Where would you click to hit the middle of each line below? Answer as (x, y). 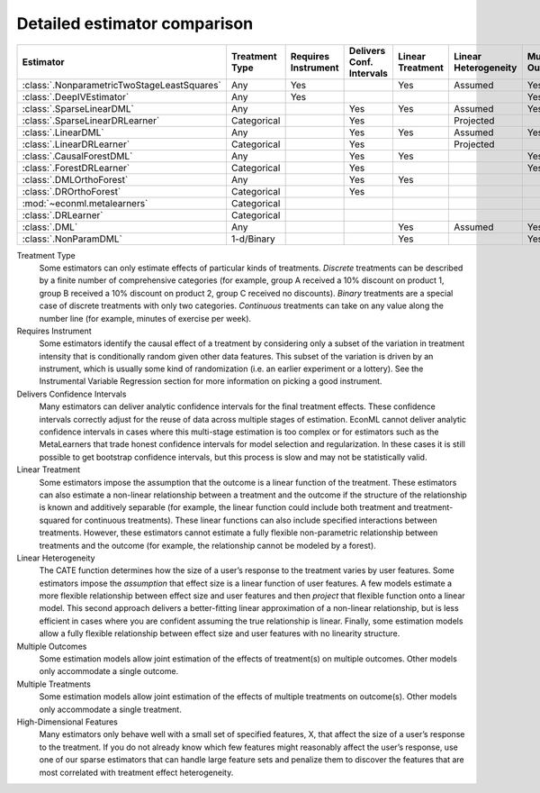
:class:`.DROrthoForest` (72, 191)
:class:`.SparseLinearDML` (78, 108)
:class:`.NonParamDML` (72, 239)
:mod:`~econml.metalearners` (85, 203)
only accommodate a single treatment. (110, 709)
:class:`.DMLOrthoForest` (75, 179)
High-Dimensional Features (67, 722)
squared (54, 520)
